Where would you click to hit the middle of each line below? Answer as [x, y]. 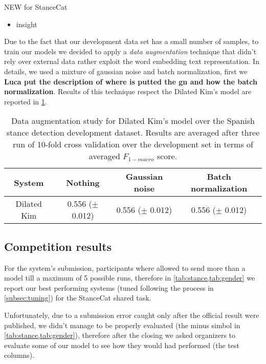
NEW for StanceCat [36, 7]
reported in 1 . [26, 101]
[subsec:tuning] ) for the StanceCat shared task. [78, 298]
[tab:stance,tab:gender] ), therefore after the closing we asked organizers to [120, 335]
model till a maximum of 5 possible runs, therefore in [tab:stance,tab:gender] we [130, 278]
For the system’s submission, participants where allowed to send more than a [125, 267]
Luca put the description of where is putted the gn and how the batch [131, 81]
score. [167, 156]
